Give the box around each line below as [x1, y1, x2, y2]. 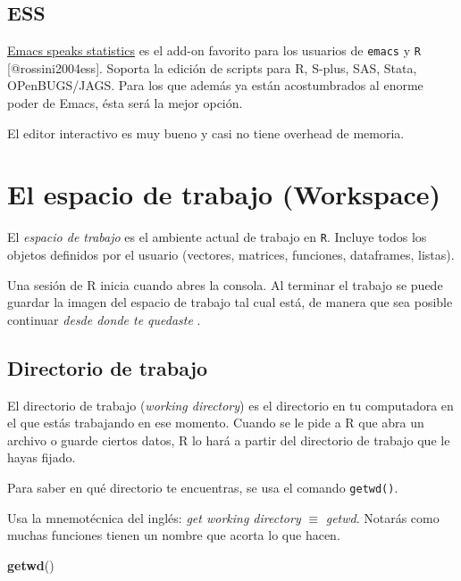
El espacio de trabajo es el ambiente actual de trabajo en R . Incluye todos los [7, 228, 427, 246]
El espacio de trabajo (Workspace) [7, 176, 441, 212]
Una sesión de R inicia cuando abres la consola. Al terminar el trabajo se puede [7, 275, 443, 294]
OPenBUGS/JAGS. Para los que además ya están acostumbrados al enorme [7, 76, 423, 95]
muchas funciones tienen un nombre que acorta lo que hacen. [7, 526, 340, 544]
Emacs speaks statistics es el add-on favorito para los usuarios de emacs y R [7, 41, 421, 60]
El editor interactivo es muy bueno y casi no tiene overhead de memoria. [7, 123, 405, 142]
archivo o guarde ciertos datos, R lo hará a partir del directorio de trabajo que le [7, 430, 450, 449]
